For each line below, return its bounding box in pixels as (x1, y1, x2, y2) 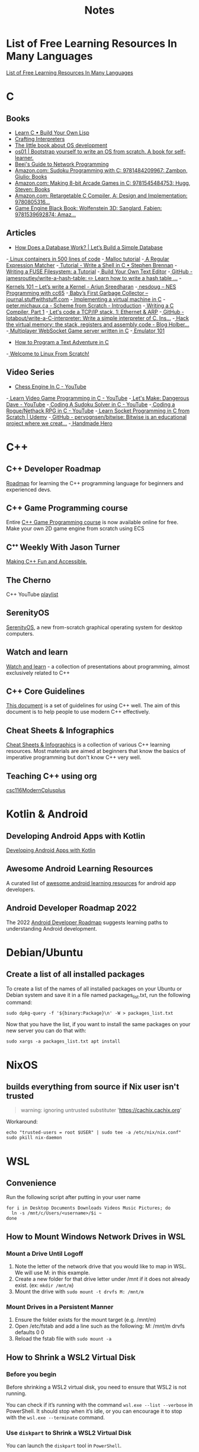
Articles (6, 228, 37, 238)
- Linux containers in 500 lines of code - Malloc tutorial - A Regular (6, 255, 170, 262)
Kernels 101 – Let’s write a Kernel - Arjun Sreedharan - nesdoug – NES (6, 283, 176, 290)
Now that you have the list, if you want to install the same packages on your (6, 1021, 191, 1028)
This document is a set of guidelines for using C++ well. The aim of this (6, 702, 181, 709)
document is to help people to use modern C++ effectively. (6, 709, 150, 716)
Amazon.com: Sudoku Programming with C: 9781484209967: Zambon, (14, 166, 188, 174)
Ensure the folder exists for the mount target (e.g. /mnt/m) (14, 1316, 156, 1323)
